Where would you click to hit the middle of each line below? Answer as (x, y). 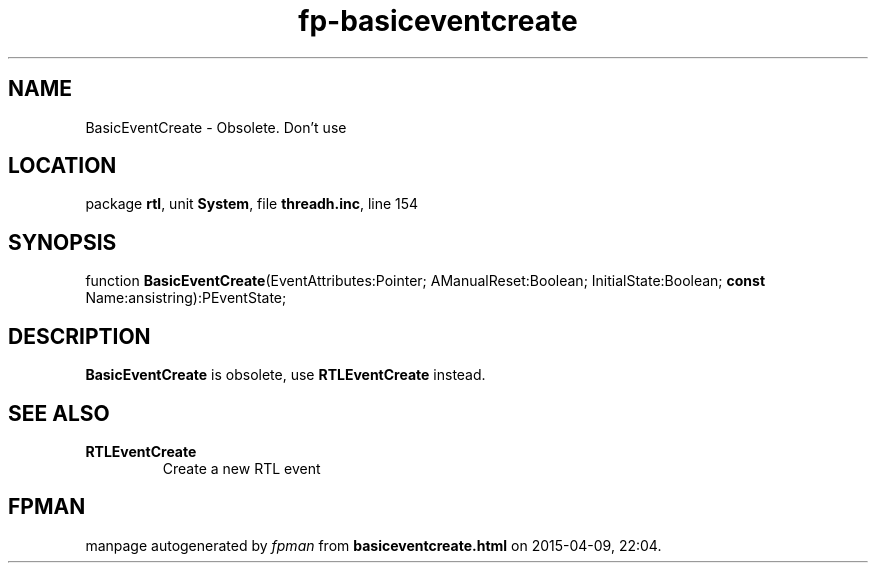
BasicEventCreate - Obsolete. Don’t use (216, 127)
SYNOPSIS (62, 242)
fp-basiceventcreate (438, 21)
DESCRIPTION (79, 336)
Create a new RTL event (241, 468)
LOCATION (62, 166)
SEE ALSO (59, 413)
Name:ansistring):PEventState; (186, 298)
